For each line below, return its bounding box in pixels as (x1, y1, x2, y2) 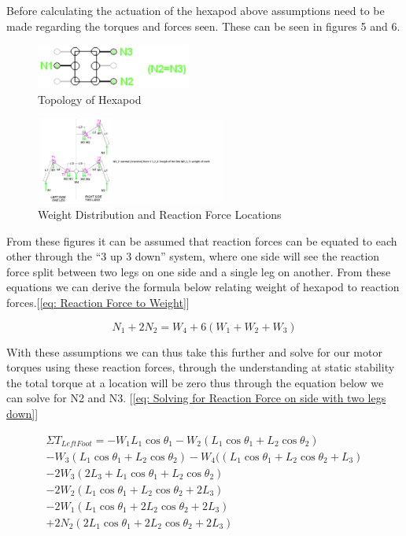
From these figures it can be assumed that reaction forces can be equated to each (6, 232, 397, 249)
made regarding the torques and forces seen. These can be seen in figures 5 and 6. (6, 17, 400, 34)
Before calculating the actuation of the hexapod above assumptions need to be (6, 2, 385, 18)
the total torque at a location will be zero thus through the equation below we (6, 374, 384, 390)
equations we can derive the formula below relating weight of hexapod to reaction (6, 279, 400, 295)
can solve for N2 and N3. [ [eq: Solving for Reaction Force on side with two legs (6, 390, 386, 406)
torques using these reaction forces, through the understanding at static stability (6, 359, 395, 375)
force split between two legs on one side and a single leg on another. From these (6, 263, 391, 279)
